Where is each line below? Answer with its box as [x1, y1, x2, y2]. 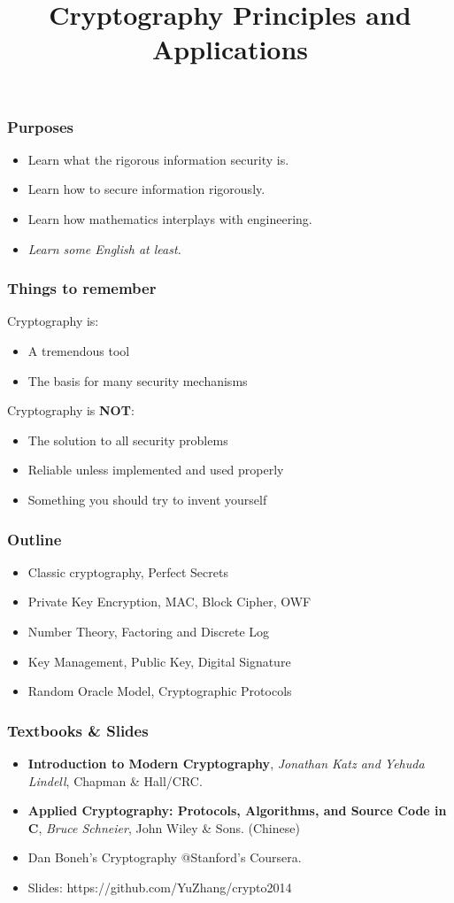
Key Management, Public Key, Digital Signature [27, 652, 291, 670]
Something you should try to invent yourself [27, 490, 267, 509]
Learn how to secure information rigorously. [27, 180, 265, 198]
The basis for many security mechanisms [27, 371, 248, 390]
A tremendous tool [27, 342, 130, 360]
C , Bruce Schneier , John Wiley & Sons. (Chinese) [27, 818, 300, 837]
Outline [7, 528, 62, 550]
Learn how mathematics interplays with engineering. [27, 210, 312, 228]
